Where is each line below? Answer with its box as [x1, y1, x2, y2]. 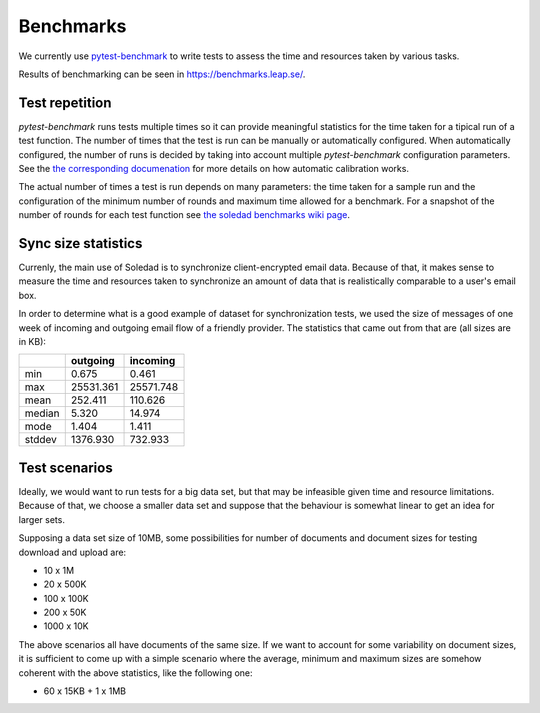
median [24, 406, 60, 420]
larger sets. [18, 513, 65, 525]
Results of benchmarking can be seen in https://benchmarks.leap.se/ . [18, 68, 306, 80]
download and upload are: [18, 546, 127, 558]
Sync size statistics [18, 235, 143, 252]
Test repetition [18, 94, 112, 111]
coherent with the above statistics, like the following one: [18, 666, 254, 679]
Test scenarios [18, 459, 114, 476]
